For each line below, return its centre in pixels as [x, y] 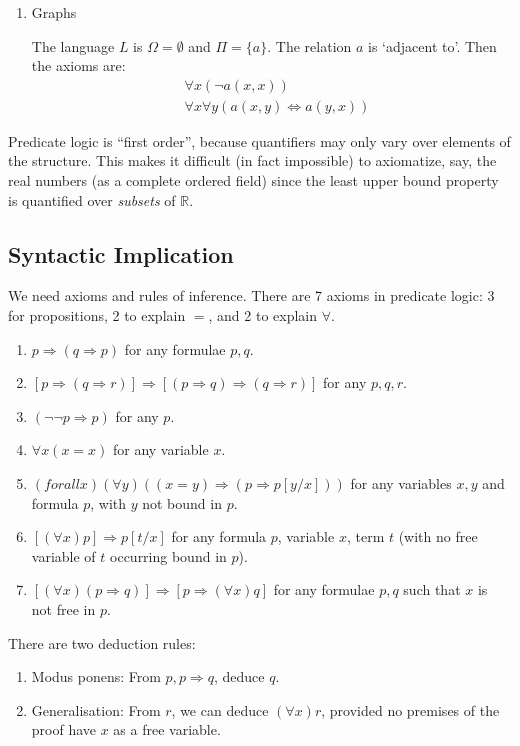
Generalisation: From [96, 709]
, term [365, 536]
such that [432, 589]
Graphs [54, 12]
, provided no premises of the [410, 709]
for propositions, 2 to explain [97, 315]
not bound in [182, 502]
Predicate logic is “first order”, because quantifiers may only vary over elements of [259, 140]
